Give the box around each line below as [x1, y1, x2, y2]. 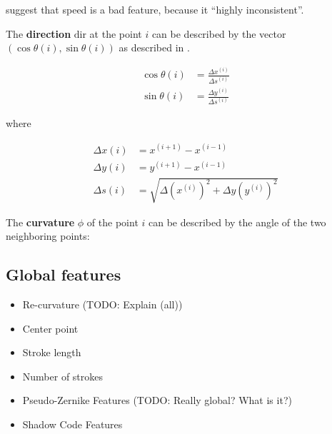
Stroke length [22, 345, 81, 360]
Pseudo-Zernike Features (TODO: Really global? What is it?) [22, 393, 292, 408]
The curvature [6, 214, 75, 229]
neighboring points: [6, 228, 90, 243]
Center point [22, 321, 79, 335]
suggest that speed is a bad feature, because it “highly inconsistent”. [6, 2, 304, 16]
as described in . [119, 40, 190, 55]
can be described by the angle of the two [149, 214, 326, 229]
